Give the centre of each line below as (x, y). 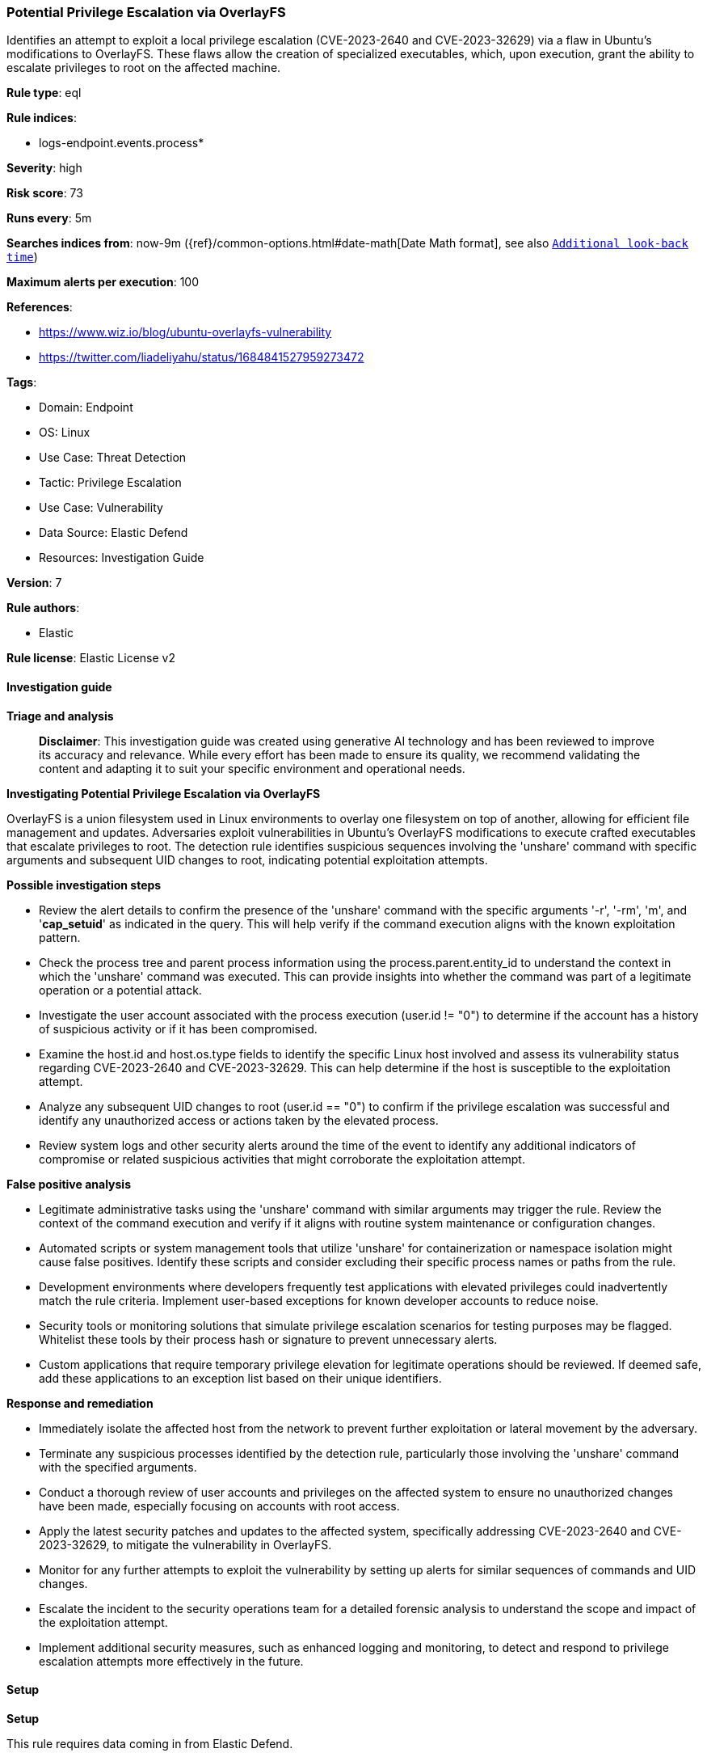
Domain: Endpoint (86, 408)
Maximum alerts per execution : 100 (103, 282)
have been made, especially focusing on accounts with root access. (219, 1506)
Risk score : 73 (45, 193)
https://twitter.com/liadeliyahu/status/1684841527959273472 (202, 357)
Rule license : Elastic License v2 (91, 658)
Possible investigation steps (84, 885)
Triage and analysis (60, 716)
